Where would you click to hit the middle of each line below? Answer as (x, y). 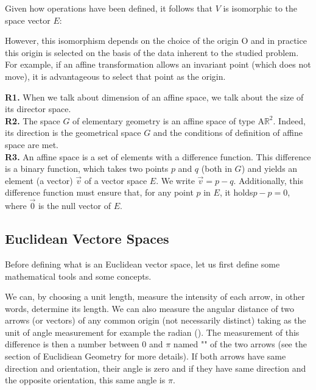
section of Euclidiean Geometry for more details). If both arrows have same (146, 356)
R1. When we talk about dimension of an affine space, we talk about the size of (154, 97)
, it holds (236, 192)
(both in (216, 168)
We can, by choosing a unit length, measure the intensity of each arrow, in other (155, 296)
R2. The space (33, 120)
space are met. (32, 144)
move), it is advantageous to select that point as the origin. (115, 76)
